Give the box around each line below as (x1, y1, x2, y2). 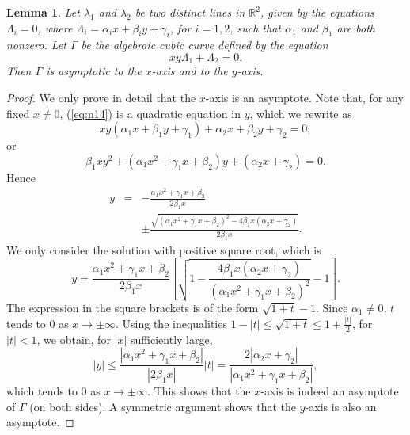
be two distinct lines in (135, 4, 245, 20)
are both (336, 19, 375, 36)
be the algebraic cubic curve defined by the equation (81, 36, 328, 53)
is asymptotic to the (46, 63, 142, 79)
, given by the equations (260, 4, 374, 20)
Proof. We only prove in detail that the (6, 90, 196, 106)
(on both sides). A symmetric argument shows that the (29, 398, 297, 414)
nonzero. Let (6, 36, 66, 53)
